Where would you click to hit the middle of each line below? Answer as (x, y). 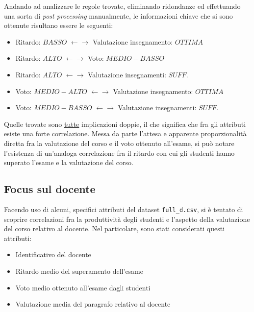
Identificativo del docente (53, 254)
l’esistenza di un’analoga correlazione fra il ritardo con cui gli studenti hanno (119, 153)
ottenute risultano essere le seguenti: (59, 25)
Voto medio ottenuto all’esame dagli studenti (83, 287)
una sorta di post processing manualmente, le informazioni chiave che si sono (118, 15)
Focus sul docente (50, 189)
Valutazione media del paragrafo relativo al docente (93, 304)
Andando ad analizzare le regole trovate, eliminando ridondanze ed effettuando (122, 6)
